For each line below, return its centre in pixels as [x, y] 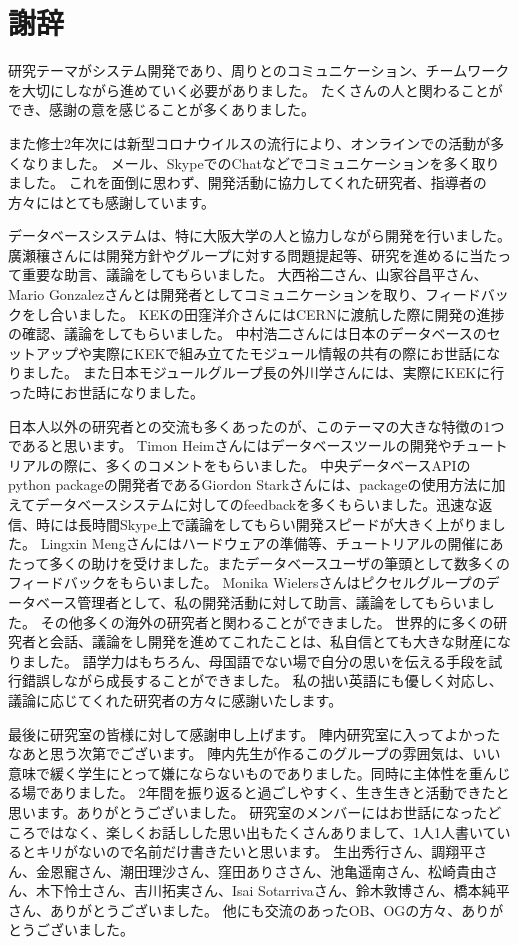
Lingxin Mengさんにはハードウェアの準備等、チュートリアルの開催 [258, 543]
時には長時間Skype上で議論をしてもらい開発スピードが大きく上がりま [263, 523]
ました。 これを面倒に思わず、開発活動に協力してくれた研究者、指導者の [247, 182]
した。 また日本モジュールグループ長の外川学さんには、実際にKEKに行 [270, 372]
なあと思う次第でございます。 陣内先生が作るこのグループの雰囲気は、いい [254, 753]
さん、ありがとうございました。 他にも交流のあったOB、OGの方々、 [235, 909]
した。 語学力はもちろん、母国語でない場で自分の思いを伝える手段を [262, 660]
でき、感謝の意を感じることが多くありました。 [162, 109]
